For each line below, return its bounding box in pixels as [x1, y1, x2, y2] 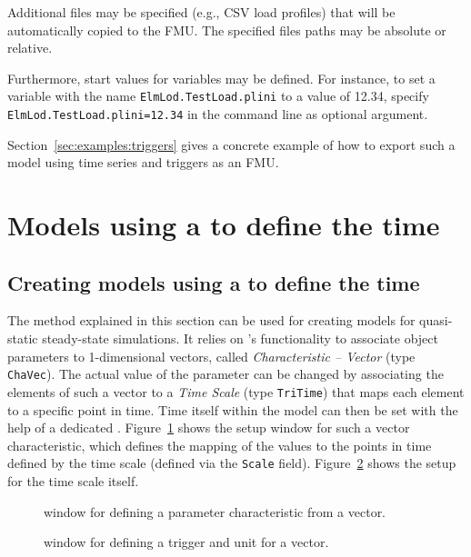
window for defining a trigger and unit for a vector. [44, 532, 329, 552]
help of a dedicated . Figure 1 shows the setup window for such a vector [7, 418, 410, 437]
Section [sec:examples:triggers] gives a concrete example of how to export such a [7, 134, 456, 154]
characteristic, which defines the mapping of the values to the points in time [7, 435, 432, 454]
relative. [7, 38, 53, 57]
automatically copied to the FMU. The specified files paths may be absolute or [7, 20, 446, 39]
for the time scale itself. [7, 471, 139, 490]
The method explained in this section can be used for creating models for [7, 311, 416, 330]
